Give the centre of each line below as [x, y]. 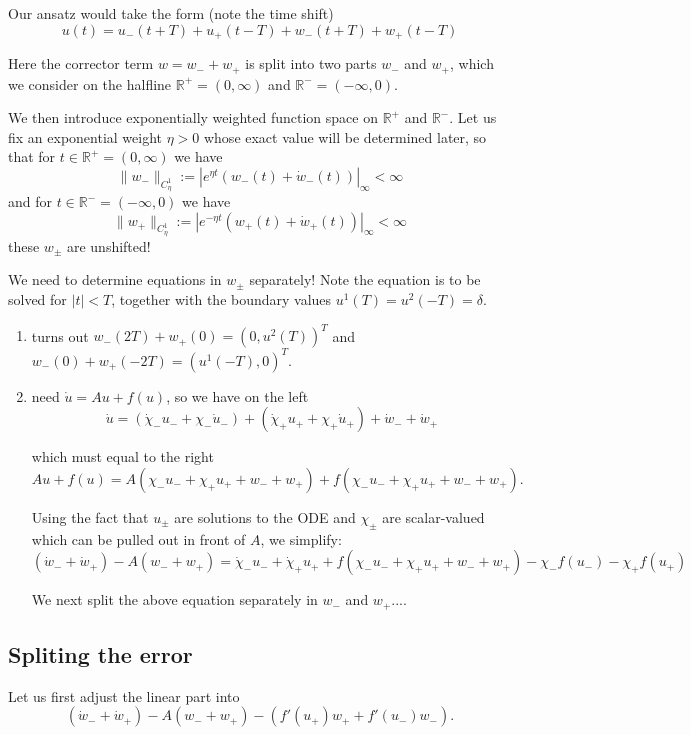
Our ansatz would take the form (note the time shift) [171, 13]
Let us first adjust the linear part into [124, 695]
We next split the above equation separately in [174, 599]
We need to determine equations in [115, 279]
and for [30, 201]
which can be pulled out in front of [138, 538]
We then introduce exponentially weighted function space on [193, 117]
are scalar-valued [433, 516]
